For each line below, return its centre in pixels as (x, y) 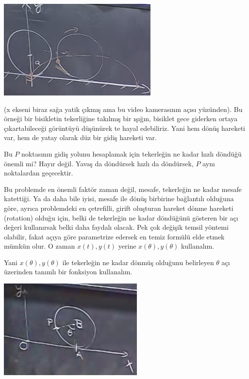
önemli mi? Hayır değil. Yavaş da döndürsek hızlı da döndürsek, (99, 163)
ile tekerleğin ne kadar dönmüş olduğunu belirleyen (138, 262)
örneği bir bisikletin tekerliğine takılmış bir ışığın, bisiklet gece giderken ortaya (121, 118)
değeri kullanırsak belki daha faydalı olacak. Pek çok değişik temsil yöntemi (116, 227)
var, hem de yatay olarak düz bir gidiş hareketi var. (80, 137)
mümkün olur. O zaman (40, 246)
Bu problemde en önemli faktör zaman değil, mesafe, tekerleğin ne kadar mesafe (123, 189)
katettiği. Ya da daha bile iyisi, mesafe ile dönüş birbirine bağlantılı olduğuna (119, 198)
